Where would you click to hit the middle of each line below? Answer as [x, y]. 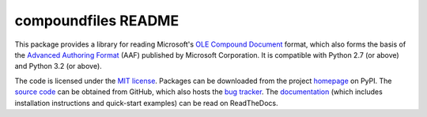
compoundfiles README [97, 21]
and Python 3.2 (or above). [58, 66]
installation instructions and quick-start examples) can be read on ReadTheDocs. [146, 103]
